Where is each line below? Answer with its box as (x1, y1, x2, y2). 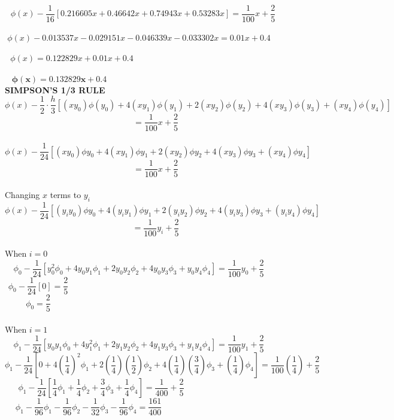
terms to (50, 188, 81, 200)
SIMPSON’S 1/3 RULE (5, 83, 105, 96)
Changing (5, 188, 40, 200)
